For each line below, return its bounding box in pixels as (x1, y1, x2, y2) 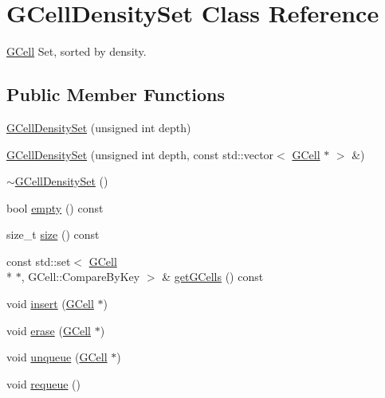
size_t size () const (6, 226, 100, 243)
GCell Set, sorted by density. (6, 43, 147, 60)
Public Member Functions (6, 82, 225, 107)
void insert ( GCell (6, 295, 94, 312)
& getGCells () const (162, 268, 264, 285)
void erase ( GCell (6, 322, 91, 338)
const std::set (6, 252, 71, 269)
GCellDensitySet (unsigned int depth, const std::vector (6, 146, 274, 162)
